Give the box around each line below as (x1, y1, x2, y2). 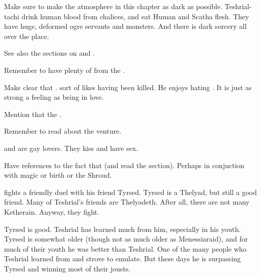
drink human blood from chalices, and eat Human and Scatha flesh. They (21, 11, 249, 21)
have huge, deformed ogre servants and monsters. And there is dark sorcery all (4, 21, 247, 31)
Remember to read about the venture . (4, 126, 122, 136)
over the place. (4, 30, 49, 41)
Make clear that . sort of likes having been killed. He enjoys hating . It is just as (4, 82, 252, 92)
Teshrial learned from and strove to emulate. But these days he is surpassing (4, 253, 241, 264)
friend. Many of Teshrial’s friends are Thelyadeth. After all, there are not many (4, 196, 250, 207)
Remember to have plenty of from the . (4, 64, 125, 75)
